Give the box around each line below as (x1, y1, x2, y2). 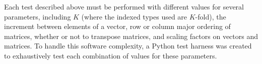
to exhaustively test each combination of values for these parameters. (4, 50, 217, 60)
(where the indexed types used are (81, 11, 187, 21)
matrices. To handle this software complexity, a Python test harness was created (4, 40, 252, 51)
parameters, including (4, 11, 71, 21)
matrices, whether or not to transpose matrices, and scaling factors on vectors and (4, 30, 258, 41)
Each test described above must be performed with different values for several (4, 1, 244, 11)
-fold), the (195, 11, 226, 21)
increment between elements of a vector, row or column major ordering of (4, 21, 231, 31)
